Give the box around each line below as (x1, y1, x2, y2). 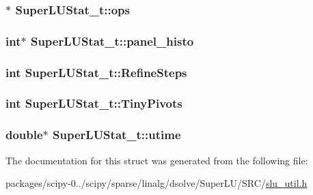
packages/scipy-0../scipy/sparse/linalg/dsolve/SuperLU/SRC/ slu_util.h (5, 176, 308, 190)
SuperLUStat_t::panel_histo (30, 32, 194, 49)
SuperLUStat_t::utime (53, 126, 181, 143)
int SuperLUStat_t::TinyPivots (5, 95, 182, 112)
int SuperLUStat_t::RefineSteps (5, 63, 187, 80)
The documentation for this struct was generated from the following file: (5, 153, 308, 167)
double (5, 126, 43, 143)
